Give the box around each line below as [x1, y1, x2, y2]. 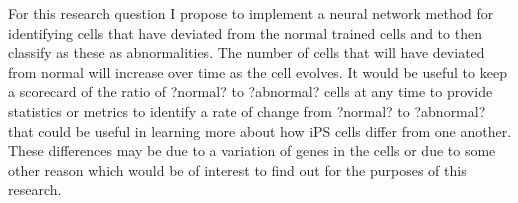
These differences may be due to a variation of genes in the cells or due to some [8, 140, 496, 161]
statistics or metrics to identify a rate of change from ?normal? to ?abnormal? [8, 100, 486, 121]
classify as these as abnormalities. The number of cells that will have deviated [8, 42, 485, 63]
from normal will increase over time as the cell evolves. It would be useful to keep [8, 61, 507, 82]
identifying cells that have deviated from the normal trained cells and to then [8, 22, 482, 43]
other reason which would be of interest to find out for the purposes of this [8, 159, 467, 180]
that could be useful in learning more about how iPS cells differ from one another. [8, 120, 512, 141]
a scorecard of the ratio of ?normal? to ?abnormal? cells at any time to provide [8, 81, 493, 102]
